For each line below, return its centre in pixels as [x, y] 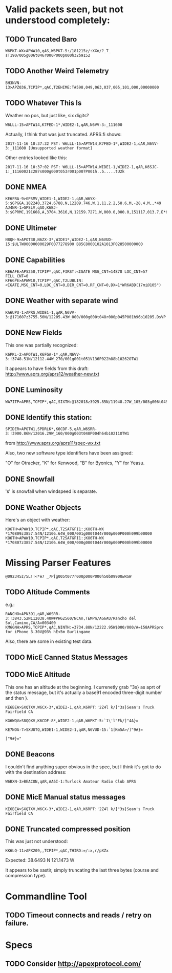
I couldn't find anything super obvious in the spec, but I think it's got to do [83, 767]
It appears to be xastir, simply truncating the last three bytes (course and [82, 870]
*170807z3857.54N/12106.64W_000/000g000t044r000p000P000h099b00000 [79, 543]
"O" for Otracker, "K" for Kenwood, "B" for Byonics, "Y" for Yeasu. [75, 463]
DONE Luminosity [34, 390]
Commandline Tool [46, 896]
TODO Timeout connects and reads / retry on [79, 915]
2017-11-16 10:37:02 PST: [33, 167]
